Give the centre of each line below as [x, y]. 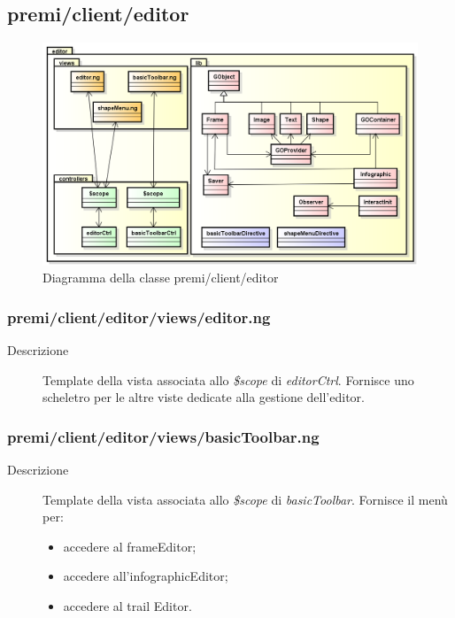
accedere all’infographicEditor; [146, 576]
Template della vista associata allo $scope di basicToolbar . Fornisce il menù [245, 499]
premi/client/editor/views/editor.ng [139, 317]
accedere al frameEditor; [130, 546]
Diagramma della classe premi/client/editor [161, 278]
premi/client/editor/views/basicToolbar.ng [163, 436]
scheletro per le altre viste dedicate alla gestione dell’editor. [204, 397]
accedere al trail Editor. [127, 605]
